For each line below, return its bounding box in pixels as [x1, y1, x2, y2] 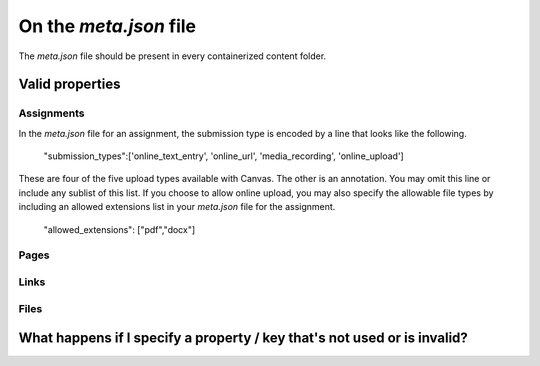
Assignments [18, 106, 85, 120]
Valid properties [18, 76, 121, 93]
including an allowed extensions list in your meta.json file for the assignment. [18, 201, 336, 213]
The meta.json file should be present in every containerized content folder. [18, 50, 327, 62]
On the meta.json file [18, 15, 197, 37]
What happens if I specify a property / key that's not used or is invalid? [18, 330, 469, 347]
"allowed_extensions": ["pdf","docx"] [43, 223, 196, 235]
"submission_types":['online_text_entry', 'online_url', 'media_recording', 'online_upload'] [43, 150, 404, 162]
